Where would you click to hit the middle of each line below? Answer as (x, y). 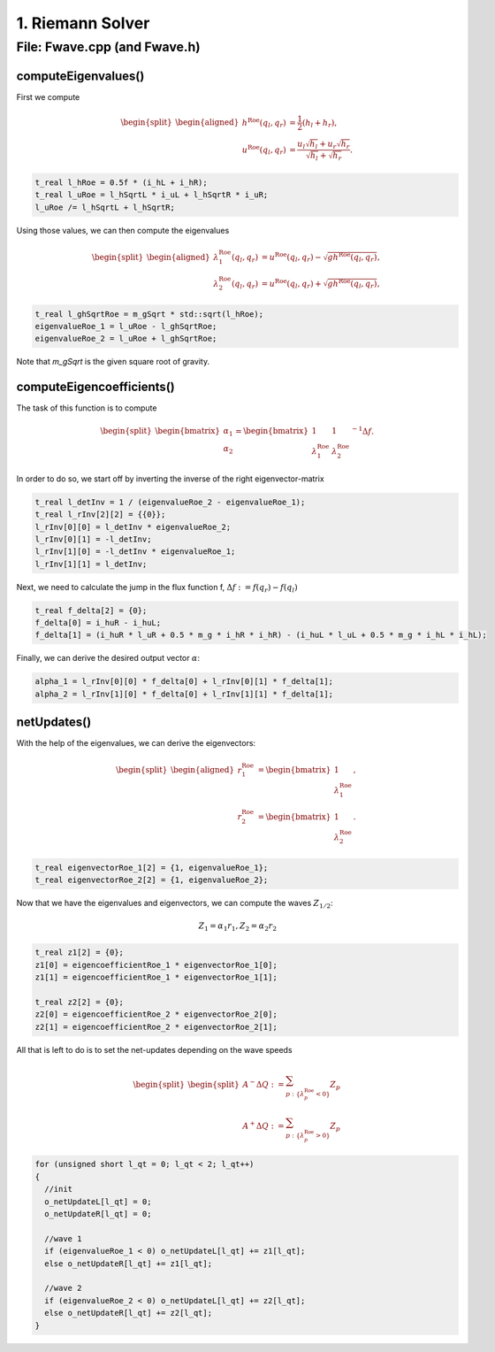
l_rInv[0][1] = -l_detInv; (93, 539)
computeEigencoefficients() (96, 387)
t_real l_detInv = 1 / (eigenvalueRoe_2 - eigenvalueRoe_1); (170, 502)
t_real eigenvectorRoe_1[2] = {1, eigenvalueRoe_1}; (152, 868)
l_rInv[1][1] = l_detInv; (91, 564)
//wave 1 (63, 1238)
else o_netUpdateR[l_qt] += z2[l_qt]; (128, 1313)
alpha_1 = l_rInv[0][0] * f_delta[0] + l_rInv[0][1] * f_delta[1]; (184, 682)
